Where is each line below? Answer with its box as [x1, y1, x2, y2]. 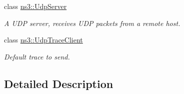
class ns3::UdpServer [4, 1, 67, 11]
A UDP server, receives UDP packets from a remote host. [4, 17, 180, 28]
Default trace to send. [4, 51, 70, 61]
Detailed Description [4, 75, 113, 91]
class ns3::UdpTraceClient [4, 34, 83, 45]
